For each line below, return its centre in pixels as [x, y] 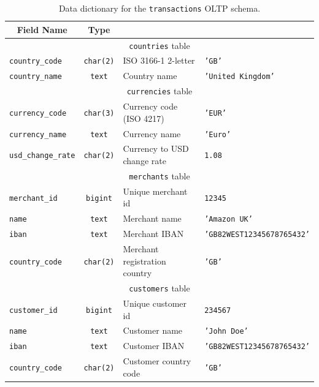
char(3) [99, 113]
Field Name [42, 29]
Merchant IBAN [153, 234]
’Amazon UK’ [229, 220]
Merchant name [152, 218]
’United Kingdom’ [240, 77]
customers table [159, 288]
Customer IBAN [154, 346]
